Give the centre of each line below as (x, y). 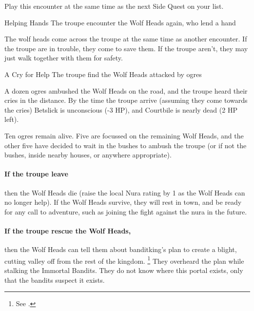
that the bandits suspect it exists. (55, 280)
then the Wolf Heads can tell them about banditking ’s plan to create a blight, (121, 249)
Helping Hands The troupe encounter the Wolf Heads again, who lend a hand (120, 22)
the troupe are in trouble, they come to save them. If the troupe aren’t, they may (126, 48)
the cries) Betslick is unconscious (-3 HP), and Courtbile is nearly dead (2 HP (121, 109)
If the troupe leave (36, 174)
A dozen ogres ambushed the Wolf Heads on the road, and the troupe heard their (126, 90)
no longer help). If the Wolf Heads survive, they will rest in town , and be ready (123, 202)
